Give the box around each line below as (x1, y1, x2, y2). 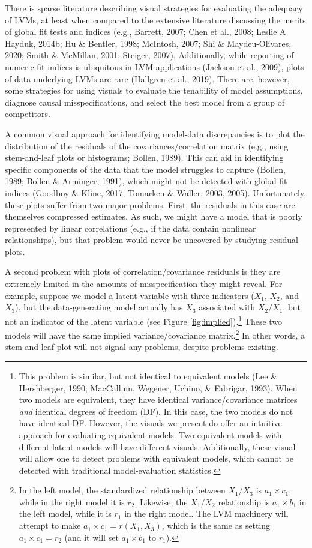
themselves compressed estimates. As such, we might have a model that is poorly (5, 210, 302, 223)
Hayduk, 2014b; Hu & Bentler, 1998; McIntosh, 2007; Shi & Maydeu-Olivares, (5, 37, 292, 49)
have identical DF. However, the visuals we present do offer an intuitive (19, 417, 282, 429)
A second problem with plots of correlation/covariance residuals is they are (5, 265, 281, 278)
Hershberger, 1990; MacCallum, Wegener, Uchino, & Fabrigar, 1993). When (19, 381, 298, 394)
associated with (199, 301, 256, 313)
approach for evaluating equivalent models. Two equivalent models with (19, 428, 282, 441)
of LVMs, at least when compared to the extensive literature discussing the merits (5, 13, 306, 26)
